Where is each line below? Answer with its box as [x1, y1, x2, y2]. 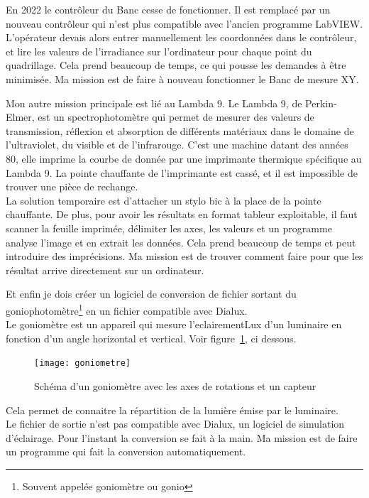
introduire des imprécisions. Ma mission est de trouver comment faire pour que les [6, 249, 363, 264]
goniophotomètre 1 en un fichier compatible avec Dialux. [6, 301, 248, 318]
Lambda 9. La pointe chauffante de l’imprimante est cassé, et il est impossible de [6, 165, 358, 180]
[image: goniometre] [34, 358, 131, 369]
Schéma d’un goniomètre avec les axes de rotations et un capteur [34, 378, 316, 393]
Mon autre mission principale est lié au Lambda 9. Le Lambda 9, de [6, 95, 302, 110]
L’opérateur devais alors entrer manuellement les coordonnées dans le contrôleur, [6, 30, 357, 45]
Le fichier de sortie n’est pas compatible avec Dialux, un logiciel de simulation [6, 416, 345, 431]
